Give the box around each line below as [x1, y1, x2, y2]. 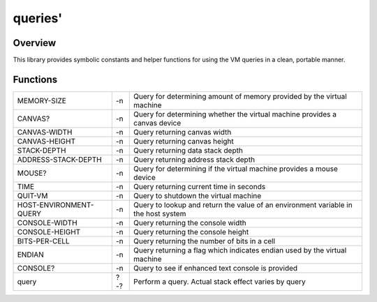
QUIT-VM [17, 190, 48, 200]
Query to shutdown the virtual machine [133, 190, 262, 200]
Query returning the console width [133, 218, 247, 227]
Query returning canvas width [133, 127, 232, 137]
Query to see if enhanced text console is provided [133, 263, 298, 273]
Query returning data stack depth [133, 145, 244, 155]
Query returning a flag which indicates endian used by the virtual [133, 245, 347, 255]
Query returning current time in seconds [133, 181, 266, 191]
